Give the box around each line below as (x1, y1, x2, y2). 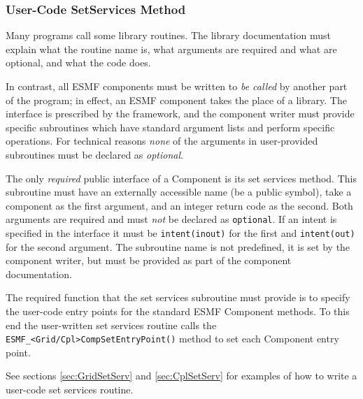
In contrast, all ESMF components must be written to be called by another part (6, 79, 348, 93)
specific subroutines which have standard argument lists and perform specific (6, 119, 335, 134)
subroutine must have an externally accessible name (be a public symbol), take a (6, 184, 352, 199)
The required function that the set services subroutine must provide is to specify (6, 290, 350, 305)
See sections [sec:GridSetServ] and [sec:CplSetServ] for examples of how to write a (6, 368, 357, 383)
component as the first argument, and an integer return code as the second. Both (6, 198, 353, 212)
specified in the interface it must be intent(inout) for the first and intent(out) (6, 226, 355, 240)
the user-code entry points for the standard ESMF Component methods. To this (6, 304, 350, 319)
